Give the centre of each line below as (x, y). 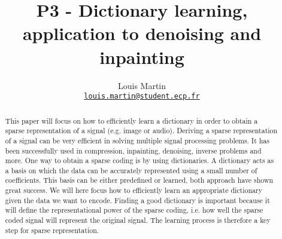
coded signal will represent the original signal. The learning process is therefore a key (138, 220)
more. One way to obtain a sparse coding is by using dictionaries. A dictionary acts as (140, 160)
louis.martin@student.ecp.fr (142, 96)
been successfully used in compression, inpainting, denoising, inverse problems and (133, 150)
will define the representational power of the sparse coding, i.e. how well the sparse (134, 210)
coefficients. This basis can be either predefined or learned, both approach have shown (139, 180)
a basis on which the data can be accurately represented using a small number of (131, 170)
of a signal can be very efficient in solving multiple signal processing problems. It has (137, 140)
